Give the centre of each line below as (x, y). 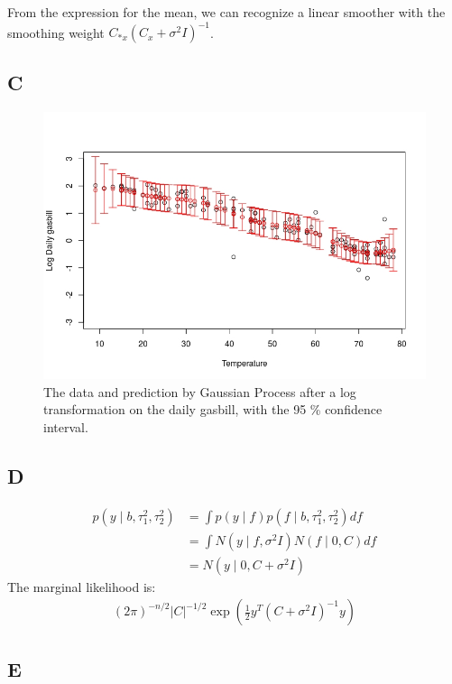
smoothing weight (56, 32)
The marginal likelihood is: (82, 586)
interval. (66, 426)
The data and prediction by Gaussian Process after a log (200, 391)
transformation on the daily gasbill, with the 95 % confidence (213, 409)
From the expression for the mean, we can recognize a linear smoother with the (226, 12)
